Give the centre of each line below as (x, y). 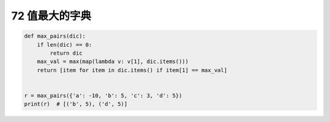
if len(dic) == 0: (64, 45)
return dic (66, 53)
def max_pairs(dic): (55, 36)
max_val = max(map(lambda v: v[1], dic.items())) (113, 62)
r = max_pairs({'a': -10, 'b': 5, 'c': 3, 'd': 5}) (103, 95)
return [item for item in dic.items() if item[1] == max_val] (132, 70)
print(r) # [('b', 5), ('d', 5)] (76, 104)
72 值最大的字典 (51, 16)
